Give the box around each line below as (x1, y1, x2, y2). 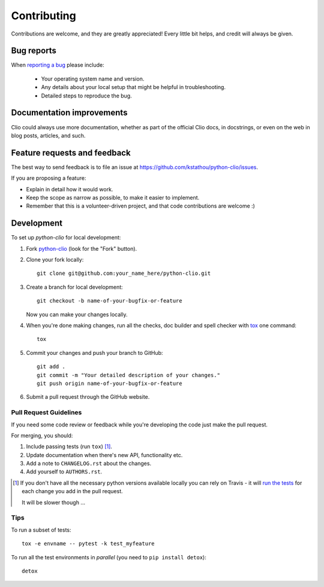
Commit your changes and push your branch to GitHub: (26, 349, 163, 356)
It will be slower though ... (22, 499, 85, 506)
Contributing (11, 9, 76, 22)
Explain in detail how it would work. (26, 185, 113, 192)
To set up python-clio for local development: (11, 234, 121, 241)
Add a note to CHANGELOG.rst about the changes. (26, 460, 152, 467)
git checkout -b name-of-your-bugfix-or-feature (37, 298, 182, 304)
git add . (37, 363, 65, 370)
